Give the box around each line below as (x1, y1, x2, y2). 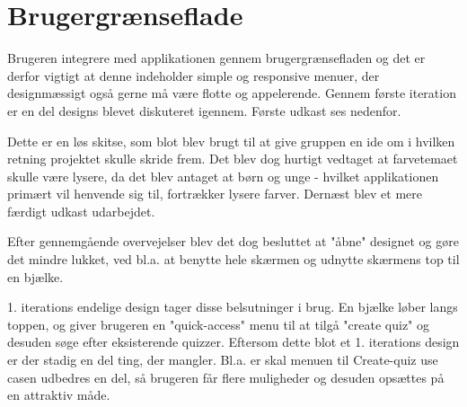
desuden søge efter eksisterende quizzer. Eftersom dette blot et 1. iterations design (7, 332, 460, 351)
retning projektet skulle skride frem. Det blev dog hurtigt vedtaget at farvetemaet (7, 149, 458, 168)
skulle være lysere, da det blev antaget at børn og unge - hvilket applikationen (7, 166, 439, 185)
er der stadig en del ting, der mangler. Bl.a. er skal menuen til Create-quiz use (7, 350, 438, 369)
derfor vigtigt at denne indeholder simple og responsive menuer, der (7, 66, 380, 84)
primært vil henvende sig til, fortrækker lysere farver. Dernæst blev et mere (7, 184, 423, 203)
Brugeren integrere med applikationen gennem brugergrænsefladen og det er (7, 49, 426, 67)
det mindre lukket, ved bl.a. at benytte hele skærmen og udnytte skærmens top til (7, 250, 460, 269)
